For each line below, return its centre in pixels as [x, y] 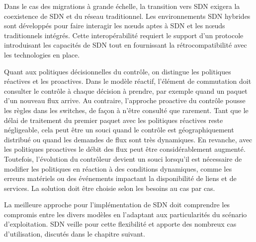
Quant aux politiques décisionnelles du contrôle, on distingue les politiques [118, 71]
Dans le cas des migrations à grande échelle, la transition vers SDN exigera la [122, 6]
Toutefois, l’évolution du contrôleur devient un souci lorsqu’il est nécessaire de [123, 158]
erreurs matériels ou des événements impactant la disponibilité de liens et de [120, 178]
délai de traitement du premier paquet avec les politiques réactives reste [114, 120]
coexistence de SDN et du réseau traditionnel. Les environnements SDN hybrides [127, 16]
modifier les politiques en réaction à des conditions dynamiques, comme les [118, 168]
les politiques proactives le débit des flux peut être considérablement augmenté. [125, 149]
